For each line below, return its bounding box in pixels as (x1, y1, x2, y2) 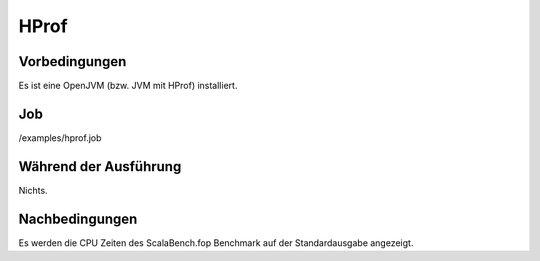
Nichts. (18, 184, 49, 196)
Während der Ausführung (18, 158, 182, 175)
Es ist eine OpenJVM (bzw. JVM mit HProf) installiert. (18, 80, 238, 92)
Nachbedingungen (18, 210, 138, 227)
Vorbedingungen (18, 53, 127, 70)
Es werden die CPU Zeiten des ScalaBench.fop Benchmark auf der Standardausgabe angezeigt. (18, 236, 414, 249)
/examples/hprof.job (18, 131, 102, 144)
